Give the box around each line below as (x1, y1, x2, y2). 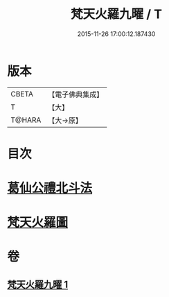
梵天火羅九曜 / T (70, 6, 163, 22)
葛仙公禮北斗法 (7, 180, 93, 196)
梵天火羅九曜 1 (7, 278, 69, 290)
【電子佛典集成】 (48, 90, 104, 99)
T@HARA (10, 115, 42, 125)
